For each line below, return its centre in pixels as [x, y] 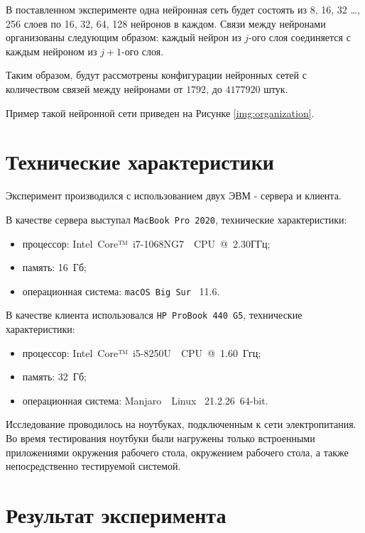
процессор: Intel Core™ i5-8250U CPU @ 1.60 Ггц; [142, 352]
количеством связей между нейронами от [94, 88]
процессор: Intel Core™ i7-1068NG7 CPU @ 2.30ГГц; [146, 243]
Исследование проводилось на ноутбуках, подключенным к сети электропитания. [181, 424]
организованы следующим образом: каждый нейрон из [124, 37]
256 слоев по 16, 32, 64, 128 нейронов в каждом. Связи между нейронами [166, 23]
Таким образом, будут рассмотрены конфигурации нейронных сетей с [156, 75]
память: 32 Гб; [54, 377]
